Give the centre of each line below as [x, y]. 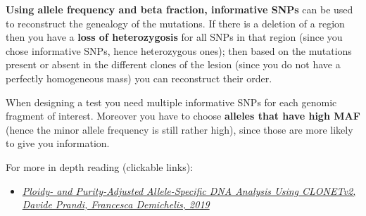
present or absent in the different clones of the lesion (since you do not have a [173, 64]
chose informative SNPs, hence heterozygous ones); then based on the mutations [179, 50]
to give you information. [58, 143]
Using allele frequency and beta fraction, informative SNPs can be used [179, 9]
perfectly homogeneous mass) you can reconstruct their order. [139, 78]
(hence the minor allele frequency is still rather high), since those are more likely [179, 129]
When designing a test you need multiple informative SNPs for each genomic [171, 102]
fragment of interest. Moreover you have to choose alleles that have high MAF [183, 116]
